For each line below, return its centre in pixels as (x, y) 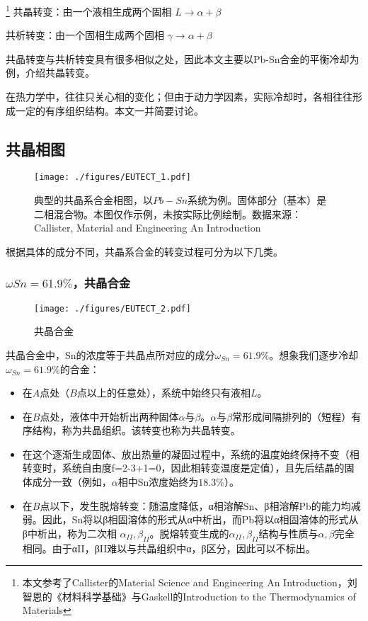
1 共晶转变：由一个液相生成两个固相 (89, 10)
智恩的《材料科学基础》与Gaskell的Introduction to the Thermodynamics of (189, 596)
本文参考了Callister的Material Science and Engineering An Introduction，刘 (190, 582)
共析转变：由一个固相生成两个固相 (85, 35)
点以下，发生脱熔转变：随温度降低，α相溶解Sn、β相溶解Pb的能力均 (195, 505)
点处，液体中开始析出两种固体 (109, 416)
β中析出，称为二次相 (69, 533)
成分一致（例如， (72, 482)
